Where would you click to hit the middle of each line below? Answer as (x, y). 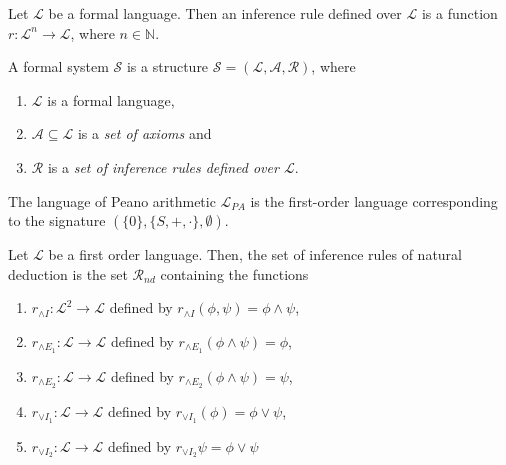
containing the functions (234, 273)
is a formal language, (111, 99)
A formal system (58, 66)
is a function (459, 13)
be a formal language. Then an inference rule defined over (225, 13)
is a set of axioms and (144, 133)
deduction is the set (68, 273)
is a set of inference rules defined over (163, 166)
